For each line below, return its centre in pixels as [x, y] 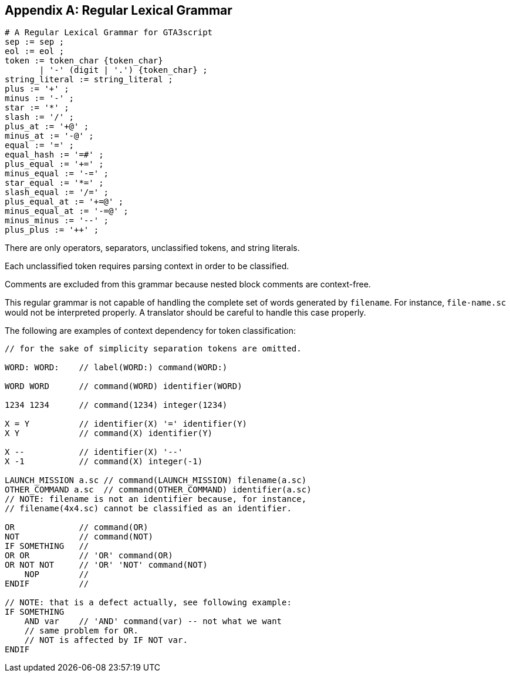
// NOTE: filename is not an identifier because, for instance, [156, 499]
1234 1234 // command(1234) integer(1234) [116, 405]
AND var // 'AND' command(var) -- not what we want [153, 621]
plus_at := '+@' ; [47, 127]
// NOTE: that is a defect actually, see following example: [148, 603]
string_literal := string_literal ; [89, 80]
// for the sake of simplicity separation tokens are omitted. [153, 349]
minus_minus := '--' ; [57, 221]
